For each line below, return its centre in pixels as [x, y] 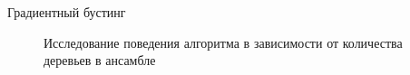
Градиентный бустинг [67, 12]
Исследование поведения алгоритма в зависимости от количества [223, 42]
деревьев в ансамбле [100, 60]
